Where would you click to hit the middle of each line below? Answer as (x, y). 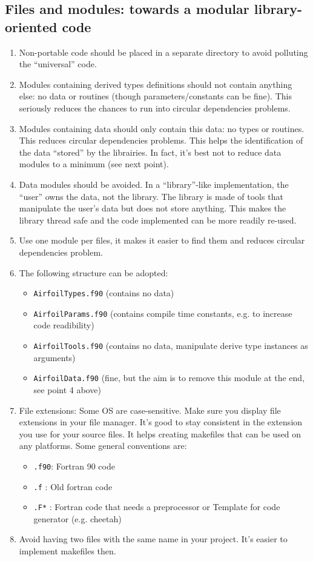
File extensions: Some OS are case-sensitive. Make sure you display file (150, 410)
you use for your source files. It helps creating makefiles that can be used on (160, 433)
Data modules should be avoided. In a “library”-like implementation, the (154, 184)
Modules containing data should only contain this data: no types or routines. (162, 128)
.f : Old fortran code (73, 486)
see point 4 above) (67, 389)
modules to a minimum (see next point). (94, 164)
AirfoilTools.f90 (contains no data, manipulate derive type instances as (171, 345)
